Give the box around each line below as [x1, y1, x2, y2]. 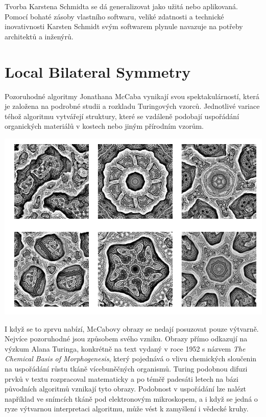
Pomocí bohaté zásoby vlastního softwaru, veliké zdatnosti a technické [5, 11, 224, 21]
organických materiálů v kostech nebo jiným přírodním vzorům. [5, 121, 204, 131]
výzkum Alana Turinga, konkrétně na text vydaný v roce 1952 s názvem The [5, 343, 246, 354]
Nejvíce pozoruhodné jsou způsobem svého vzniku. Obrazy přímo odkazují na [5, 333, 248, 344]
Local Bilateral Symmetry [5, 61, 191, 82]
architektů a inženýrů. [5, 31, 74, 41]
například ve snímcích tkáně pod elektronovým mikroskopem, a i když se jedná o [5, 393, 258, 404]
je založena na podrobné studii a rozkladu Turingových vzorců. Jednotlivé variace [5, 101, 260, 111]
